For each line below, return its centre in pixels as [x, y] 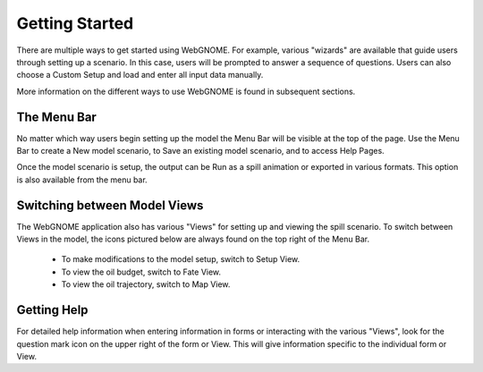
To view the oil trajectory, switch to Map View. [146, 284]
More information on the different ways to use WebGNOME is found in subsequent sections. [186, 91]
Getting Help [52, 310]
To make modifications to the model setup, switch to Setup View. [181, 259]
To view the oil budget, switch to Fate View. [141, 272]
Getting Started [75, 23]
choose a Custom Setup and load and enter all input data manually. [140, 75]
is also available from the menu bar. [82, 180]
